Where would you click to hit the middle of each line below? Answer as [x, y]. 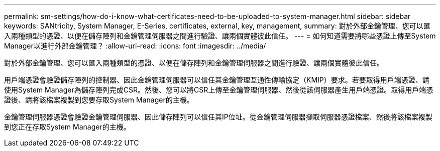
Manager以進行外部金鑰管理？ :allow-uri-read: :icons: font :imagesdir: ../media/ [135, 46]
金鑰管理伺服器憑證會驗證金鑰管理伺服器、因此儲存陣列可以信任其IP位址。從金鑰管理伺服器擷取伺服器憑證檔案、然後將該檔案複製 [218, 117]
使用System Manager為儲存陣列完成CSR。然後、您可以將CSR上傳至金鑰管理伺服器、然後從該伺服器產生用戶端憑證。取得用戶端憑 [219, 90]
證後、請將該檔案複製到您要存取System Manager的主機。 [99, 100]
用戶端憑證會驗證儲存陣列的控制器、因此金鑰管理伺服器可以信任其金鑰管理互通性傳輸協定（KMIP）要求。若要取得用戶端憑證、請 [217, 80]
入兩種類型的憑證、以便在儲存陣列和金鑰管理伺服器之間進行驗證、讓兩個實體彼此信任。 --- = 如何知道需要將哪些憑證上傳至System [220, 36]
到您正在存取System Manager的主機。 [67, 127]
